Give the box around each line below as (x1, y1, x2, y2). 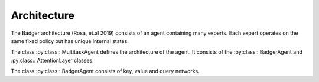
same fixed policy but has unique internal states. (11, 37, 129, 44)
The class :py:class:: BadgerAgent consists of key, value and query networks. (11, 68, 200, 75)
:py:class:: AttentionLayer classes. (11, 57, 94, 64)
